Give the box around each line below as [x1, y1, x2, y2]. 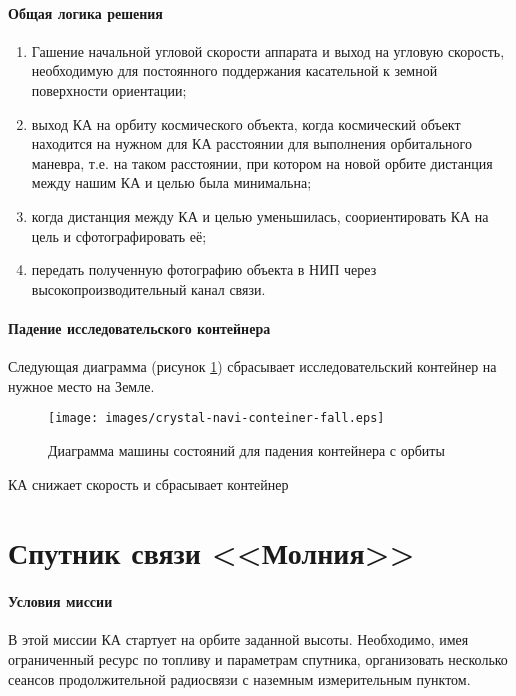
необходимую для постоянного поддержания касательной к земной [31, 60, 438, 81]
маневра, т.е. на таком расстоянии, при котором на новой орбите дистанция [31, 152, 493, 173]
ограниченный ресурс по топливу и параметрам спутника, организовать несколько [8, 648, 508, 669]
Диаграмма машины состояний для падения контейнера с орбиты [48, 439, 445, 460]
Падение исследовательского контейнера [8, 317, 271, 338]
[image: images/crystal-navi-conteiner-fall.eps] [48, 411, 385, 426]
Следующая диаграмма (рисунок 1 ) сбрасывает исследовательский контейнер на [8, 356, 497, 377]
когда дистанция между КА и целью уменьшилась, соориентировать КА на [31, 205, 489, 226]
